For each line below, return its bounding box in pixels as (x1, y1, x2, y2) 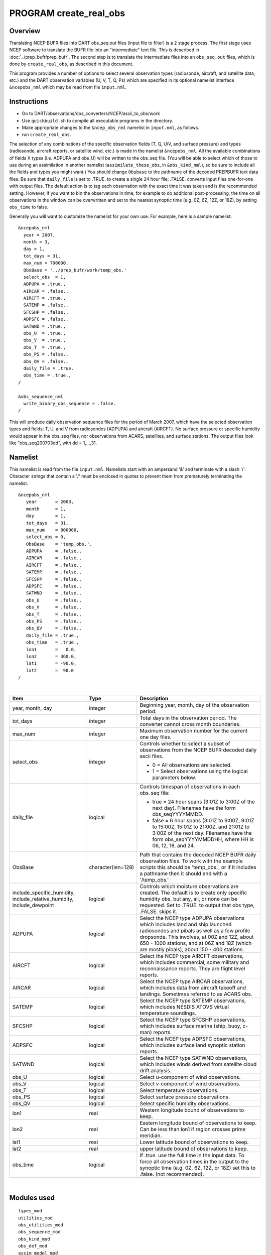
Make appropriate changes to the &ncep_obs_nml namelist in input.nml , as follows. (22, 124, 199, 131)
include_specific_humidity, (12, 889, 75, 896)
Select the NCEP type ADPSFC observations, (140, 1035, 246, 1042)
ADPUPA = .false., (26, 548, 82, 554)
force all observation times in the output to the (140, 1158, 249, 1165)
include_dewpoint (12, 902, 54, 909)
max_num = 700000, (23, 260, 69, 266)
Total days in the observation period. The (140, 714, 237, 721)
